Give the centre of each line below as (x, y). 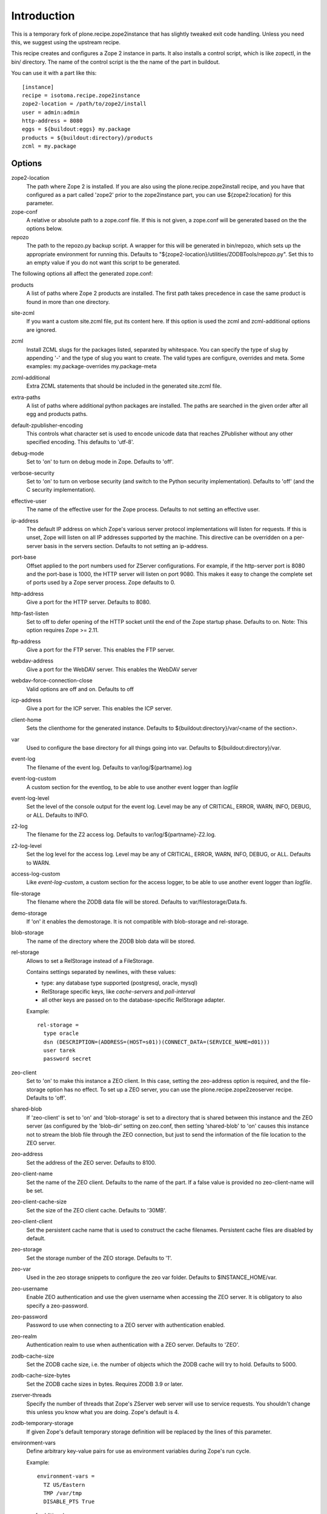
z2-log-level (26, 845)
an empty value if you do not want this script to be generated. (103, 263)
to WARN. (38, 862)
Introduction (43, 16)
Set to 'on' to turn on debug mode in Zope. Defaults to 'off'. (100, 462)
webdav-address (32, 661)
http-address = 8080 (52, 121)
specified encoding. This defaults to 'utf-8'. (80, 442)
